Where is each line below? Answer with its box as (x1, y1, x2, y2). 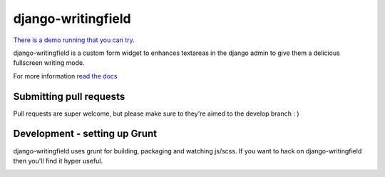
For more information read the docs (13, 71, 118, 80)
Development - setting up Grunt (13, 128, 157, 140)
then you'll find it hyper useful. (13, 156, 103, 165)
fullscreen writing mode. (13, 59, 85, 67)
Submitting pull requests (13, 90, 125, 103)
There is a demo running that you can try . (13, 36, 135, 44)
